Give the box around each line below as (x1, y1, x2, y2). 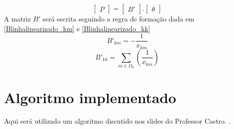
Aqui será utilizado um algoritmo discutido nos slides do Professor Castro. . (4, 115, 231, 126)
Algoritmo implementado (4, 87, 176, 107)
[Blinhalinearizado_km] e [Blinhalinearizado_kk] (4, 23, 150, 33)
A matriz (4, 14, 31, 23)
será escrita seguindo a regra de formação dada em (43, 14, 194, 23)
